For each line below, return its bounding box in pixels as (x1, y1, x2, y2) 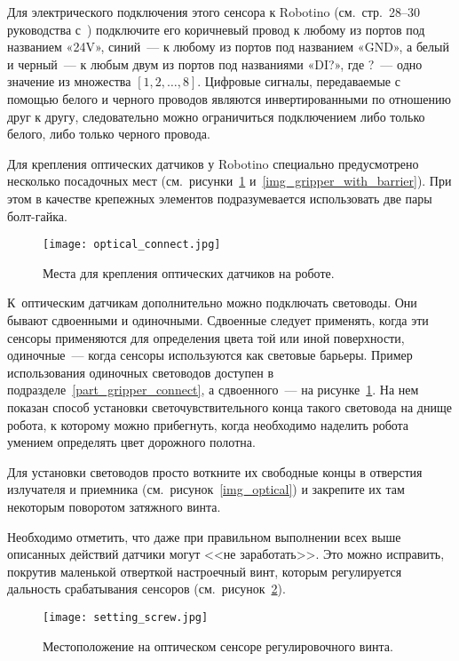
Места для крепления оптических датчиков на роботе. (43, 263, 335, 282)
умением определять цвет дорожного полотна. (7, 433, 256, 451)
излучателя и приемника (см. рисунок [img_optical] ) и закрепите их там (7, 480, 405, 498)
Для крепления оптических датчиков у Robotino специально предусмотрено (7, 154, 419, 172)
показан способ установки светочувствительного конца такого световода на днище (7, 397, 452, 416)
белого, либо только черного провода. (7, 124, 210, 143)
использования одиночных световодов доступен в (7, 362, 273, 381)
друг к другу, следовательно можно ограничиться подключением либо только (7, 107, 425, 125)
